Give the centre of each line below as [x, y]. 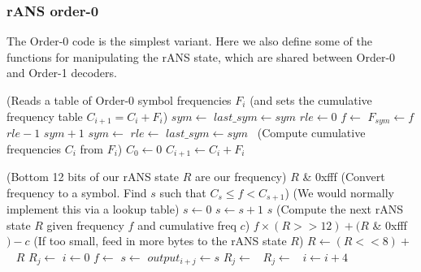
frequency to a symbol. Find [77, 192]
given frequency [85, 225]
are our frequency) [241, 177]
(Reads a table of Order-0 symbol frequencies [119, 100]
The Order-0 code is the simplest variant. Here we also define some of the [190, 41]
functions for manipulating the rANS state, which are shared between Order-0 [201, 56]
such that [183, 192]
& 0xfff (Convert [344, 177]
